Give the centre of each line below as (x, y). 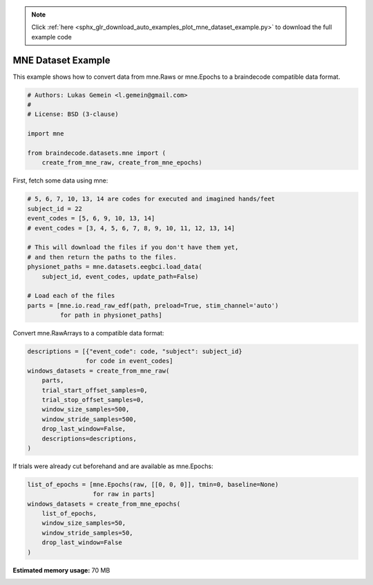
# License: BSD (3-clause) (73, 114)
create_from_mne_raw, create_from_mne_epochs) (122, 163)
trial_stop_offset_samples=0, (93, 400)
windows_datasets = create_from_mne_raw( (98, 371)
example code (51, 37)
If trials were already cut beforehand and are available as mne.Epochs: (113, 466)
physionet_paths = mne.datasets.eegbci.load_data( (115, 267)
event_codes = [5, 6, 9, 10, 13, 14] (91, 219)
